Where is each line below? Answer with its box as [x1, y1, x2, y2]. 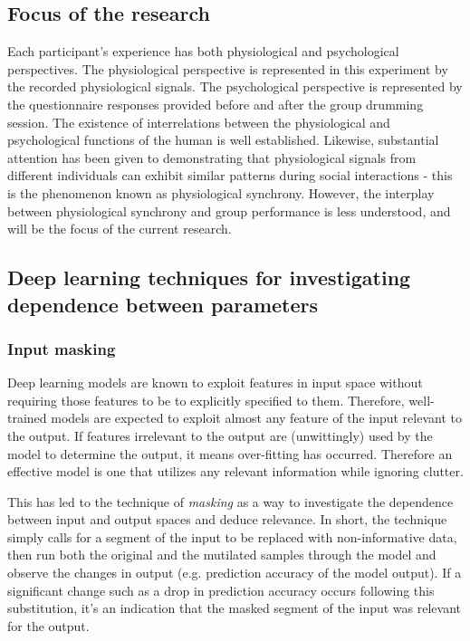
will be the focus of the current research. [7, 219, 232, 238]
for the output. [7, 616, 90, 635]
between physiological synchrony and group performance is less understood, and [7, 201, 451, 220]
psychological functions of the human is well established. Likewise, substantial [7, 130, 439, 149]
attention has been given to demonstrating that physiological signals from [7, 148, 417, 167]
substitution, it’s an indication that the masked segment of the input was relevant [7, 598, 462, 617]
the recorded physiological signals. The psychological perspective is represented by [7, 77, 463, 96]
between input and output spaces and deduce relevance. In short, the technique [7, 510, 447, 529]
